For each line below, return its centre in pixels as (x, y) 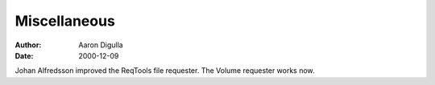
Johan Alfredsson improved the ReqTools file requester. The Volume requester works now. (165, 71)
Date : (24, 55)
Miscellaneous (65, 21)
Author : (28, 45)
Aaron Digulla (101, 45)
